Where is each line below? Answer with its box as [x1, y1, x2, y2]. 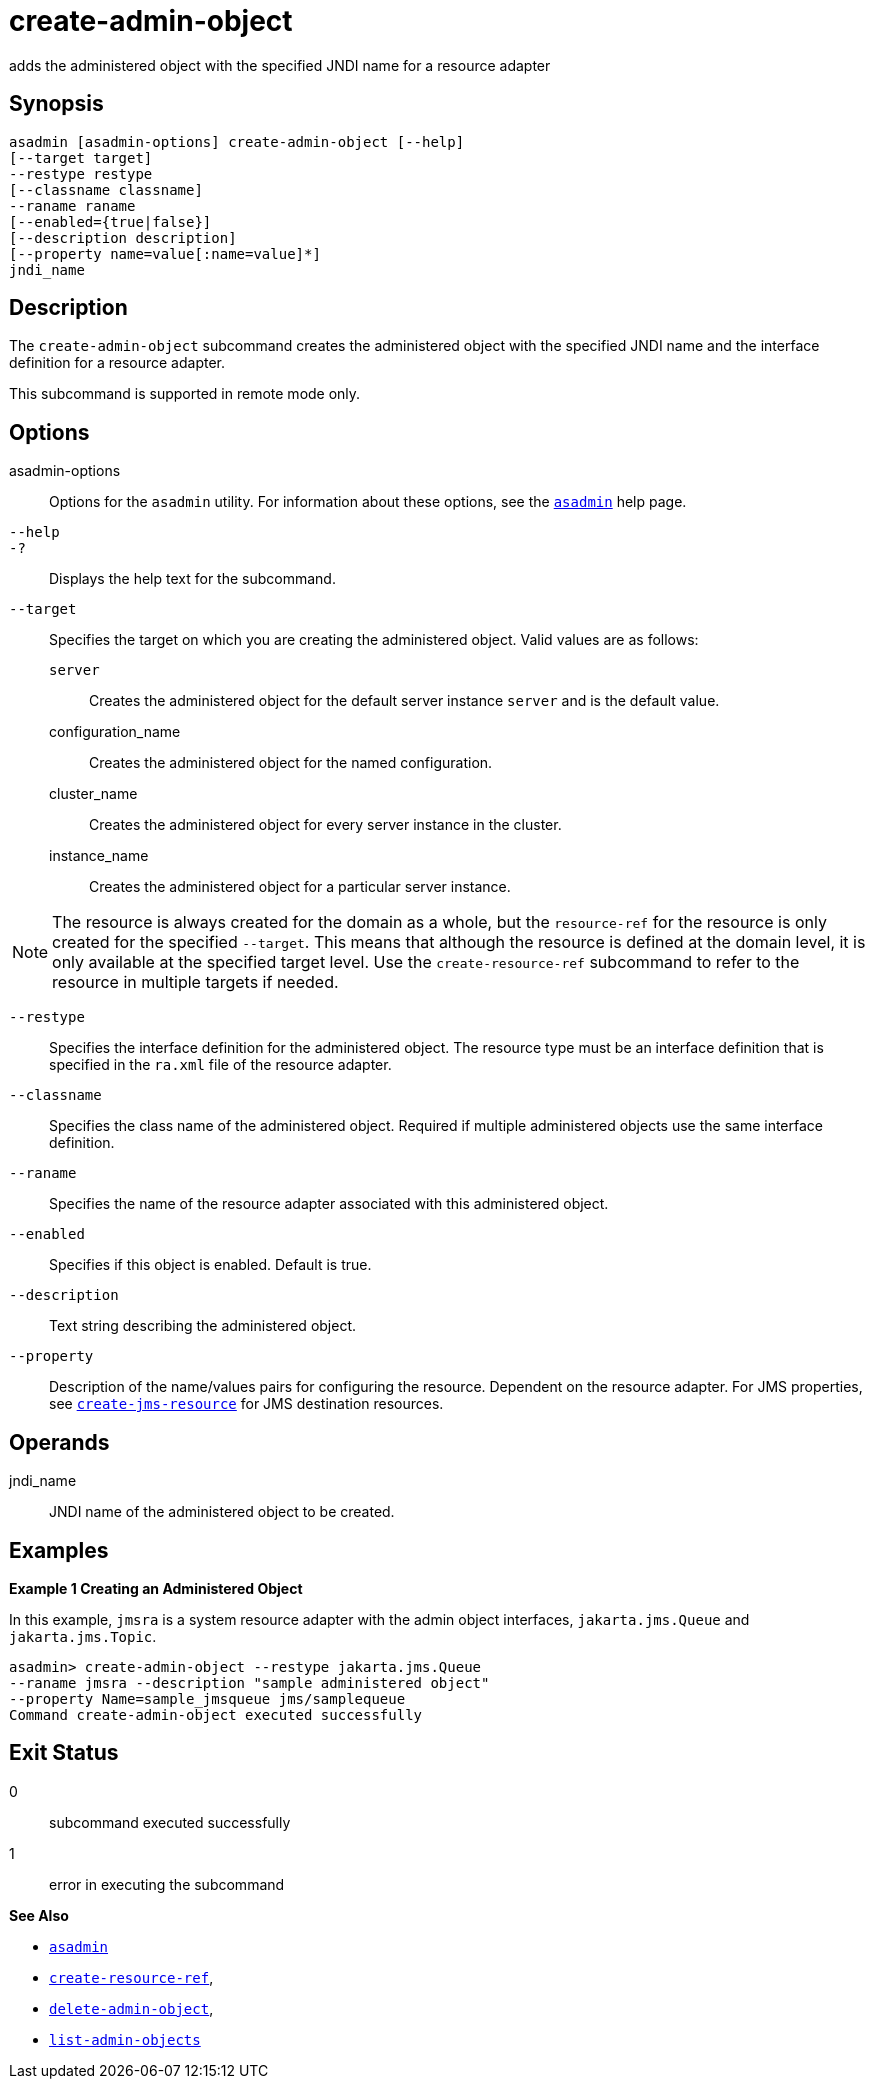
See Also [9, 1906, 69, 1924]
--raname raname [9, 197, 136, 214]
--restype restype [9, 165, 153, 182]
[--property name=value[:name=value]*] [9, 245, 321, 262]
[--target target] [9, 149, 153, 166]
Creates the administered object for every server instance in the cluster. [89, 816, 562, 834]
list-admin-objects [49, 2031, 201, 2048]
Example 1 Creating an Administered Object [9, 1579, 303, 1597]
